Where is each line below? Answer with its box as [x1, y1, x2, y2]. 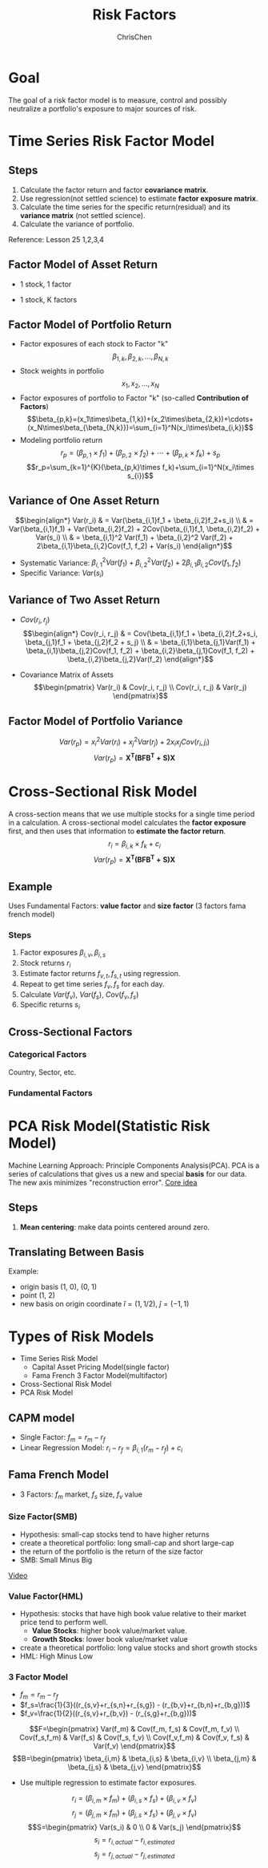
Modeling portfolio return [19, 435, 102, 444]
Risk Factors [92, 6, 177, 24]
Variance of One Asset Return [8, 494, 160, 508]
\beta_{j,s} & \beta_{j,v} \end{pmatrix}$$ [67, 1762, 202, 1772]
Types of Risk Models [8, 1327, 154, 1345]
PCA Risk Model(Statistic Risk [8, 1116, 210, 1135]
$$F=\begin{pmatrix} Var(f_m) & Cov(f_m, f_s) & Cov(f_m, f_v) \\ [29, 1724, 240, 1733]
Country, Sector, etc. [8, 1067, 77, 1076]
